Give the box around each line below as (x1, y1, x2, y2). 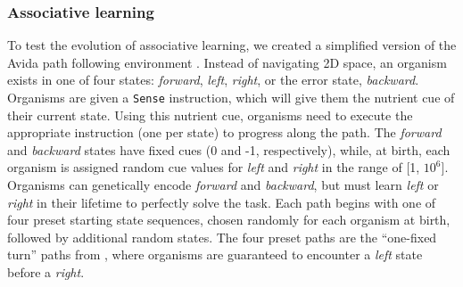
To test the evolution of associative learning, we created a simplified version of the (7, 36, 457, 54)
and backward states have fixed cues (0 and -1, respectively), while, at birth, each (7, 140, 451, 159)
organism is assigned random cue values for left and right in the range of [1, (7, 158, 420, 176)
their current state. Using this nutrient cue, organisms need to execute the (7, 105, 413, 124)
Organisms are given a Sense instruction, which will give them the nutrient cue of (7, 88, 455, 106)
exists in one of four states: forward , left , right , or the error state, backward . (7, 70, 419, 89)
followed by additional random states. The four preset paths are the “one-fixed (7, 227, 437, 246)
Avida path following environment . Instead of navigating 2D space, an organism (7, 53, 447, 71)
